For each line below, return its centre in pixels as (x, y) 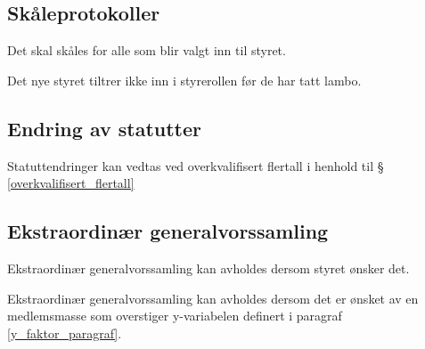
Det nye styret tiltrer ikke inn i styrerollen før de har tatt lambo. (184, 80)
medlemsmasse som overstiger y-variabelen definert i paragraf (175, 316)
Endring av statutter (105, 128)
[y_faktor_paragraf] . (65, 333)
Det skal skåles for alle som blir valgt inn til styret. (147, 50)
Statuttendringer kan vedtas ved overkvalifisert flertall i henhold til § (196, 165)
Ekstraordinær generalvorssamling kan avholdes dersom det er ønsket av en (213, 298)
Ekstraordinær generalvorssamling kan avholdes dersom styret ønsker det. (208, 268)
